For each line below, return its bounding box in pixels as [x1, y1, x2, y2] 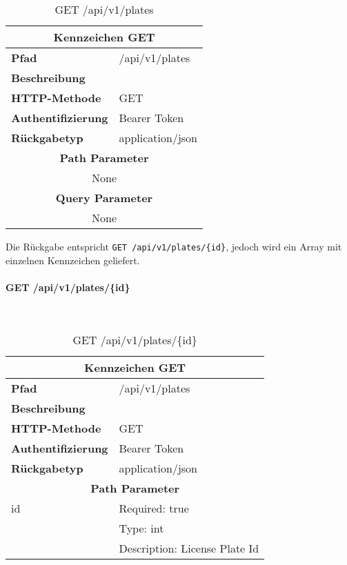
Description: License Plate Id [119, 539, 259, 556]
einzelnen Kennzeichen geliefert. [6, 252, 140, 267]
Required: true [119, 499, 189, 516]
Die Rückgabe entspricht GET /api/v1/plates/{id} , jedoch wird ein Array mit [6, 239, 342, 253]
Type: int [119, 519, 164, 536]
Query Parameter [55, 190, 153, 206]
